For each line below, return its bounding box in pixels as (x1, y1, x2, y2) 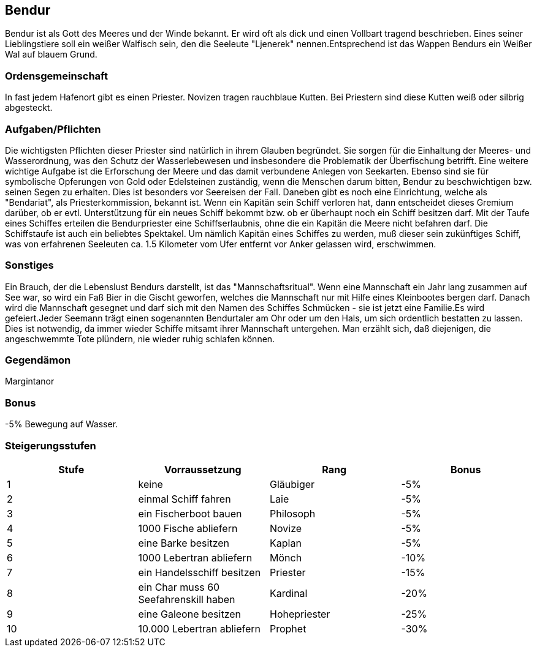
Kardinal (270, 586, 308, 599)
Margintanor (5, 376, 55, 387)
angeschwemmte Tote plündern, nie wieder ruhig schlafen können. (5, 333, 275, 344)
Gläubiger (270, 478, 315, 490)
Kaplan (270, 536, 302, 549)
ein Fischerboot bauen (138, 507, 242, 520)
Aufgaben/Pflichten (5, 122, 101, 135)
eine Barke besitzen (138, 536, 230, 549)
